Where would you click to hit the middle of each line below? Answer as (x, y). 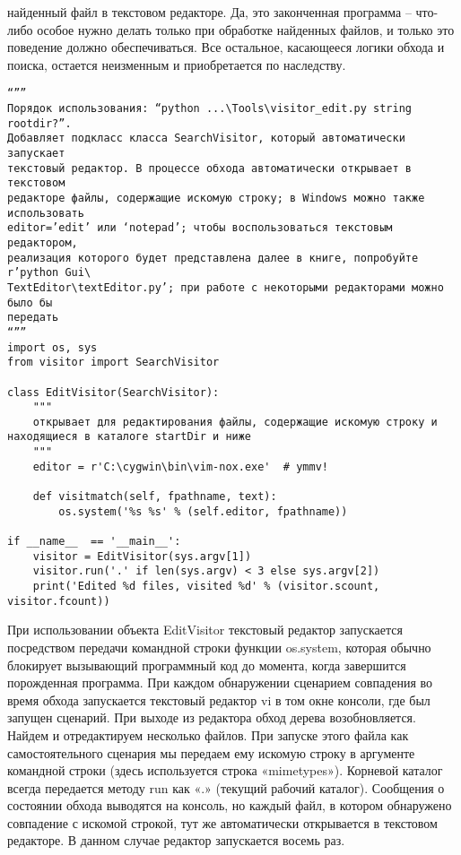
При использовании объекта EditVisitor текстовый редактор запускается (205, 630)
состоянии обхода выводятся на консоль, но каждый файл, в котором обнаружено (230, 805)
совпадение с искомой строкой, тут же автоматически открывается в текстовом (222, 822)
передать (33, 318)
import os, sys (52, 347)
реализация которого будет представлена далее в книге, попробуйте (213, 258)
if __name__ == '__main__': (94, 542)
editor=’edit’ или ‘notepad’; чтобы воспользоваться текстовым (200, 228)
